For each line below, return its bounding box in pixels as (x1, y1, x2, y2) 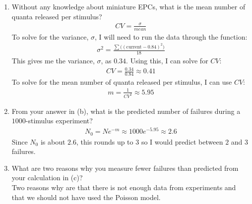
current (126, 44, 142, 50)
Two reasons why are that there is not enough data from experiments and (11, 182, 236, 192)
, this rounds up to (76, 136, 133, 147)
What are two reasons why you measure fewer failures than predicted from (11, 162, 239, 173)
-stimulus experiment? (25, 115, 93, 126)
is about (40, 136, 65, 147)
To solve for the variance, (11, 31, 89, 42)
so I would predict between (141, 136, 223, 147)
